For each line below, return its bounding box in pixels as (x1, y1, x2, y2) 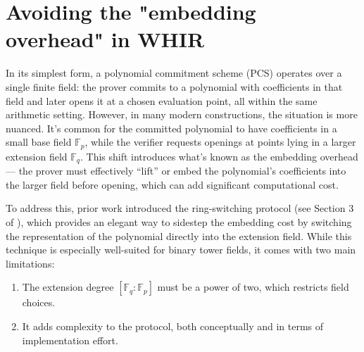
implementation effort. (22, 332, 118, 347)
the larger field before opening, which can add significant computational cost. (6, 177, 339, 191)
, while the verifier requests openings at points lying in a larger (84, 134, 356, 149)
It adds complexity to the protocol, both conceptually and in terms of (22, 318, 324, 333)
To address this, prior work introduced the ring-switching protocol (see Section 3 (6, 201, 354, 215)
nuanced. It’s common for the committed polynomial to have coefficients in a (6, 120, 337, 135)
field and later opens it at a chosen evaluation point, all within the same (6, 93, 318, 108)
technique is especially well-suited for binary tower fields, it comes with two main (6, 242, 356, 257)
